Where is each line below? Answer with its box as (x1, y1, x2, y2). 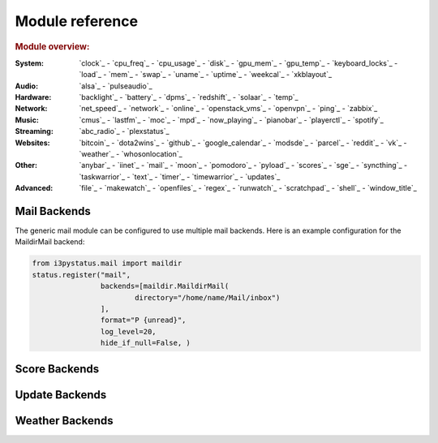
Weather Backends (15, 414, 114, 428)
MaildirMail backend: (15, 237, 85, 247)
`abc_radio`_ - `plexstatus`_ (79, 127, 170, 136)
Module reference (15, 12, 138, 30)
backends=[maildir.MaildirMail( (100, 282, 230, 291)
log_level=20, (100, 327, 157, 336)
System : (15, 58, 45, 68)
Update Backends (15, 388, 107, 402)
